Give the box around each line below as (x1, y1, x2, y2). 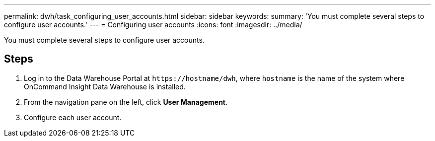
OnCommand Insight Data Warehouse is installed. (24, 82, 186, 91)
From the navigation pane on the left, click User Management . (24, 97, 228, 106)
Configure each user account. (24, 113, 122, 122)
